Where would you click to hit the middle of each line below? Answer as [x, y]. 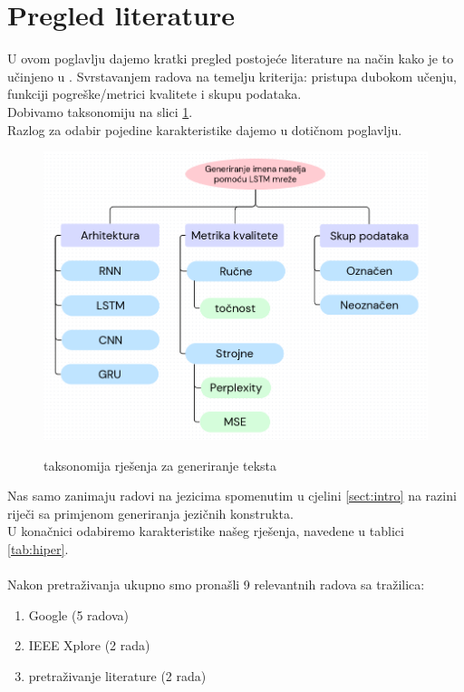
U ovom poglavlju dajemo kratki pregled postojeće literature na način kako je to [231, 58]
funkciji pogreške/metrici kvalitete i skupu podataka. [155, 94]
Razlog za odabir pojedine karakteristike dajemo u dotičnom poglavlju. [205, 129]
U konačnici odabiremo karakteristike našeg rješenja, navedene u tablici [206, 531]
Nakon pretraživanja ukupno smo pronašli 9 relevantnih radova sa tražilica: [216, 585]
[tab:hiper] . [38, 548]
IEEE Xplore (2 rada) [89, 645]
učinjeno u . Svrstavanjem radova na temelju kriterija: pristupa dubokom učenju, [232, 76]
